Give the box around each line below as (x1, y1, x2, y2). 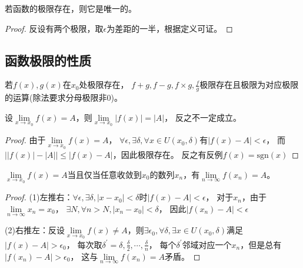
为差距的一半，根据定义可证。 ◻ (106, 22, 233, 34)
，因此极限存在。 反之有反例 (112, 148, 223, 161)
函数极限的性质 (5, 51, 91, 69)
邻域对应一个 (182, 238, 232, 250)
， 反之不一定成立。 (164, 111, 241, 123)
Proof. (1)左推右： (5, 191, 73, 203)
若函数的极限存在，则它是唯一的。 (5, 2, 136, 14)
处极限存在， (79, 78, 129, 91)
